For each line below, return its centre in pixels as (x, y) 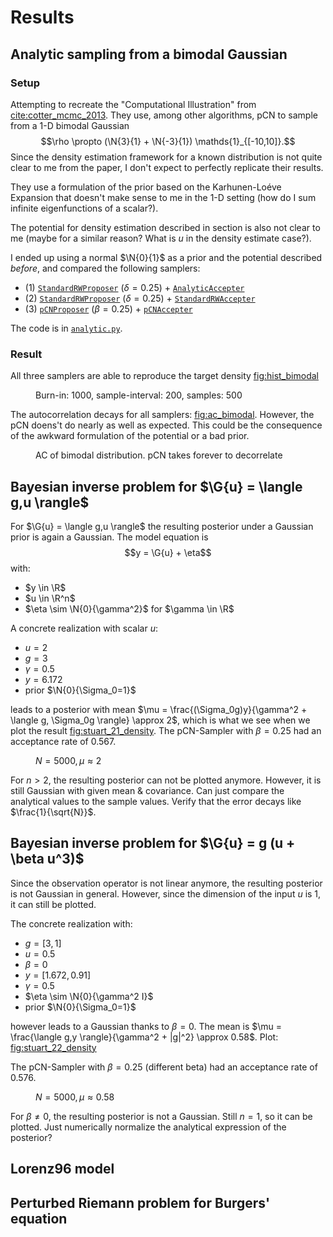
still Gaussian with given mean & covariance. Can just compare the (147, 790)
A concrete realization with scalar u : (84, 628)
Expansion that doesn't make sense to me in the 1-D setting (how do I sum (163, 197)
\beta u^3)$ (47, 859)
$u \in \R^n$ (50, 598)
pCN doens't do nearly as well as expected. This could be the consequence (166, 425)
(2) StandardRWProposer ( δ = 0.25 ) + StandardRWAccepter (140, 298)
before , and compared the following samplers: (105, 268)
